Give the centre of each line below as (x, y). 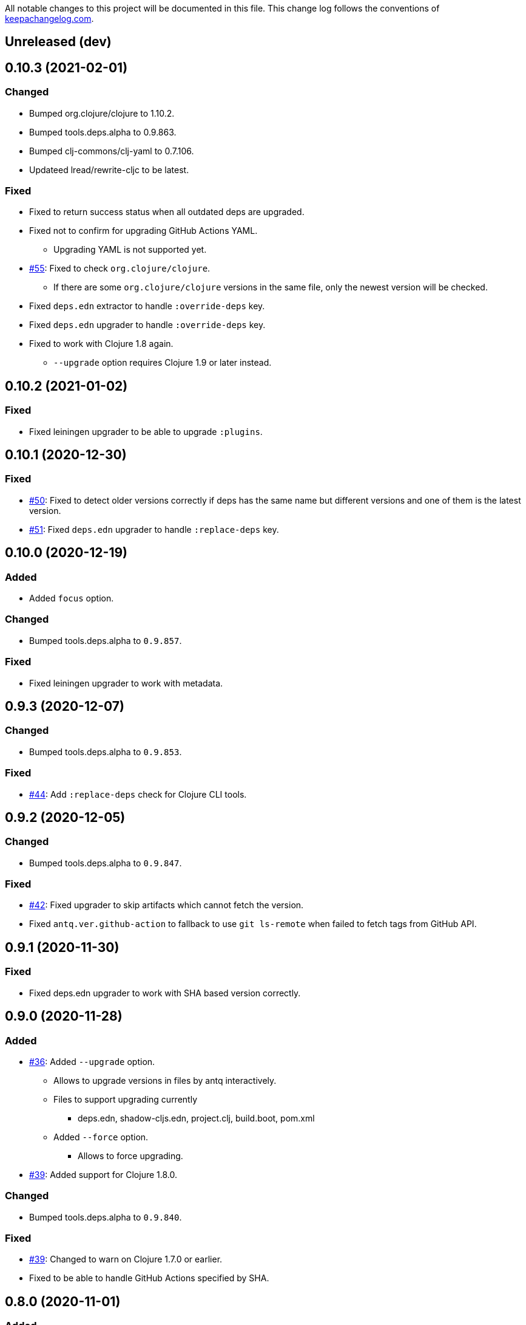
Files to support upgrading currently (125, 1099)
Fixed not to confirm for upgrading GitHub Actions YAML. (143, 231)
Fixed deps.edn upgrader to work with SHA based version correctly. (165, 993)
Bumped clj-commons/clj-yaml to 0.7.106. (112, 151)
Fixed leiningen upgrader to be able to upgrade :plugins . (146, 431)
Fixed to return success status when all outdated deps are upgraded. (167, 212)
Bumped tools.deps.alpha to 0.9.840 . (106, 1217)
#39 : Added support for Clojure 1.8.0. (103, 1174)
